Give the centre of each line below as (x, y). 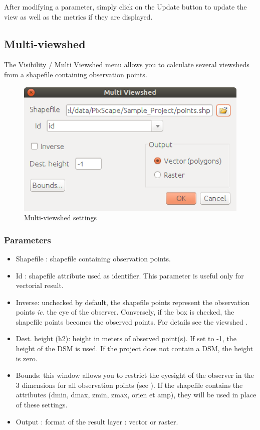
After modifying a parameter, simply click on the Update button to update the (125, 7)
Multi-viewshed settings (60, 218)
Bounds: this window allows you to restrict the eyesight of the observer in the (135, 375)
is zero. (27, 358)
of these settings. (42, 405)
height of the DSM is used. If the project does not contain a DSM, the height (134, 348)
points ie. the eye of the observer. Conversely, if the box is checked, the (125, 312)
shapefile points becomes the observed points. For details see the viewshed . (132, 321)
